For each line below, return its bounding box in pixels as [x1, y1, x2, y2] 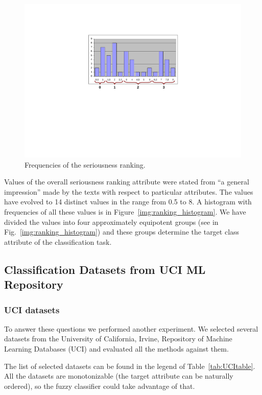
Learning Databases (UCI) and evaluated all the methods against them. [4, 343, 229, 354]
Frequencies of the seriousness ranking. [25, 159, 146, 170]
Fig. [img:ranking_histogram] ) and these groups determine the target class [4, 226, 240, 237]
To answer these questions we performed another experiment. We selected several [4, 323, 258, 334]
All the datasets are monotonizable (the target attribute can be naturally [4, 370, 233, 381]
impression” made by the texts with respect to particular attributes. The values [4, 186, 253, 197]
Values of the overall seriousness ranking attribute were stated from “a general [4, 176, 249, 187]
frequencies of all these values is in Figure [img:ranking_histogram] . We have [4, 206, 246, 217]
